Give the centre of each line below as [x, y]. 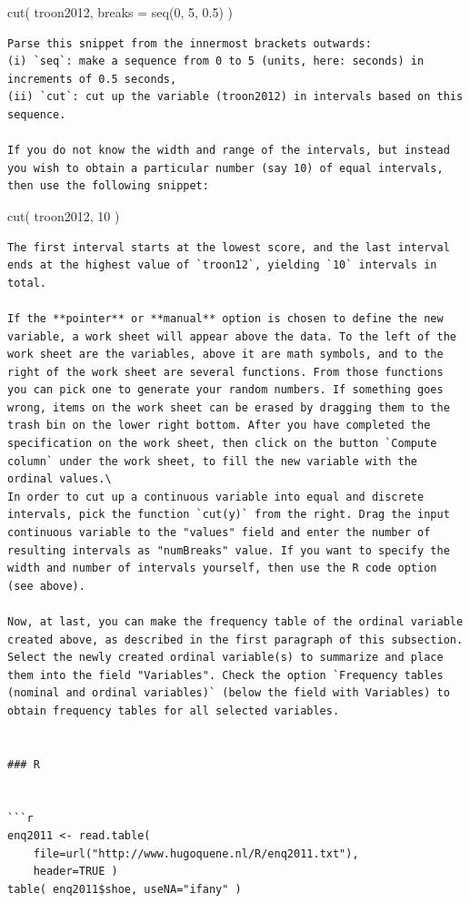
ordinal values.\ [60, 479]
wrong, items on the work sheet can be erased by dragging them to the [229, 407]
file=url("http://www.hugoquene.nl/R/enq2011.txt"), [196, 853]
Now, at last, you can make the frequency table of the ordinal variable [235, 622]
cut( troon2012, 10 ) [64, 215]
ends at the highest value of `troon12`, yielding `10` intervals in [222, 265]
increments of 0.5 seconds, [92, 79]
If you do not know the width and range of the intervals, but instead [229, 151]
